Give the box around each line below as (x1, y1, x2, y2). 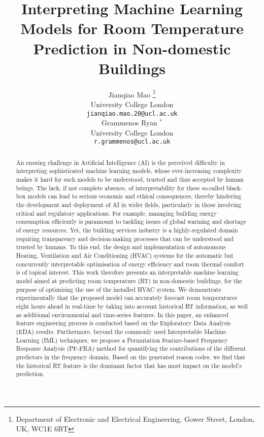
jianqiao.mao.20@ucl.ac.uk (86, 110, 178, 117)
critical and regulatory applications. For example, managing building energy (16, 209, 217, 217)
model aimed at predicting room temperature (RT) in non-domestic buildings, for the (16, 277, 242, 285)
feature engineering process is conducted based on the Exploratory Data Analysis (16, 319, 231, 327)
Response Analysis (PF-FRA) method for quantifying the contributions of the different (16, 344, 246, 353)
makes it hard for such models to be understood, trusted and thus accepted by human (16, 175, 244, 184)
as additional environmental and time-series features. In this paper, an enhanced (16, 310, 228, 319)
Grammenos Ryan (101, 117, 157, 128)
